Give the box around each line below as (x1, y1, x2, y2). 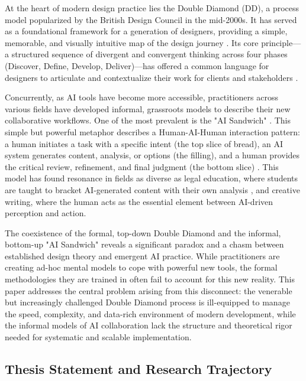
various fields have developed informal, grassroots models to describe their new (5, 102, 291, 115)
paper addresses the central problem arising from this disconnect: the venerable (5, 284, 292, 297)
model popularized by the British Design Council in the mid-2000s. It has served (5, 13, 297, 25)
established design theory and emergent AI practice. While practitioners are (5, 249, 280, 262)
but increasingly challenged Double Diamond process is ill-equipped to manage (5, 296, 290, 308)
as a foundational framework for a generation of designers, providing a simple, (5, 25, 288, 37)
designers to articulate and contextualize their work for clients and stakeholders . (5, 71, 298, 83)
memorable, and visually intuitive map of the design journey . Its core (5, 36, 259, 48)
